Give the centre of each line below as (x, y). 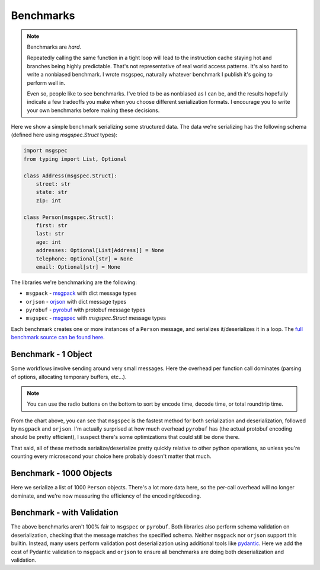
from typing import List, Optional (75, 159)
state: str (52, 192)
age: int (49, 242)
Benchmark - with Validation (65, 513)
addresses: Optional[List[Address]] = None (100, 250)
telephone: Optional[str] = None (84, 259)
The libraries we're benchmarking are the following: (74, 282)
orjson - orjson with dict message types (76, 301)
